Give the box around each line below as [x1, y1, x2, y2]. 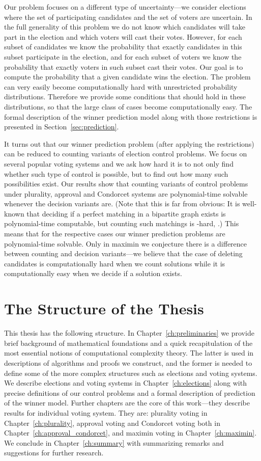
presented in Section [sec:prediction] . [4, 121, 119, 132]
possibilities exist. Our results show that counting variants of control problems [4, 178, 248, 189]
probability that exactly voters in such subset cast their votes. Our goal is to [4, 61, 243, 72]
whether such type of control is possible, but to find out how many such [4, 168, 228, 179]
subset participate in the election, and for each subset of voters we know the [4, 51, 242, 62]
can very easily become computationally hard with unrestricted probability [4, 81, 238, 92]
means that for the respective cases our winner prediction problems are [4, 228, 225, 239]
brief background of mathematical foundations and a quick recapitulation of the [4, 337, 253, 348]
